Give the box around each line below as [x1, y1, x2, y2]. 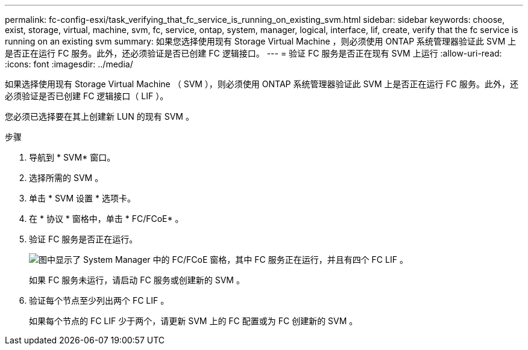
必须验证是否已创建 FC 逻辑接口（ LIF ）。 [5, 91, 169, 101]
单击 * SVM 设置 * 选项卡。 [29, 193, 136, 203]
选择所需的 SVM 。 [29, 173, 104, 183]
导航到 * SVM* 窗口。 [29, 152, 116, 162]
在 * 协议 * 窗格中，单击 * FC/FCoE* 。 [29, 213, 184, 224]
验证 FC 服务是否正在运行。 [29, 234, 138, 244]
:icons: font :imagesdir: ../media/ [5, 59, 133, 69]
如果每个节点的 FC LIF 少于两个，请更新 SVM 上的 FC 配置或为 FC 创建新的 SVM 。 [29, 316, 358, 326]
